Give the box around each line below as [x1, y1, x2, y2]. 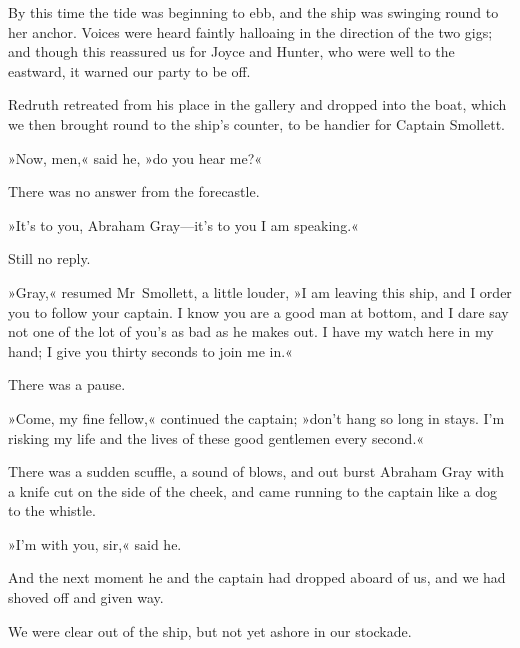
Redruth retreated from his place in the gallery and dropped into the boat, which [8, 94, 507, 115]
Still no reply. [8, 248, 91, 269]
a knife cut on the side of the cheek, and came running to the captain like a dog [8, 480, 497, 501]
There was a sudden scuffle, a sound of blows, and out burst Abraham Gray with [8, 461, 505, 482]
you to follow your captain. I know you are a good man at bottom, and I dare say [8, 301, 509, 322]
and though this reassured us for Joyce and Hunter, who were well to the [8, 41, 455, 62]
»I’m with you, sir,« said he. [8, 533, 182, 554]
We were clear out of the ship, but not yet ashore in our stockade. [8, 620, 412, 641]
